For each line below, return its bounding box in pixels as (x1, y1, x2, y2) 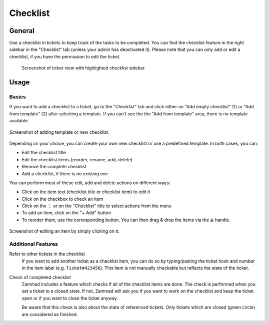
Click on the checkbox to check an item (21, 196, 103, 202)
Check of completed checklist (9, 274, 71, 280)
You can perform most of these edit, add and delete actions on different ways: (9, 180, 170, 186)
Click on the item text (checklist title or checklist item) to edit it (21, 189, 150, 195)
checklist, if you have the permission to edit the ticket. (9, 53, 121, 59)
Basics (9, 93, 26, 100)
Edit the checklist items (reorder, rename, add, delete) (21, 156, 132, 162)
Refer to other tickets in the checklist (9, 251, 85, 257)
